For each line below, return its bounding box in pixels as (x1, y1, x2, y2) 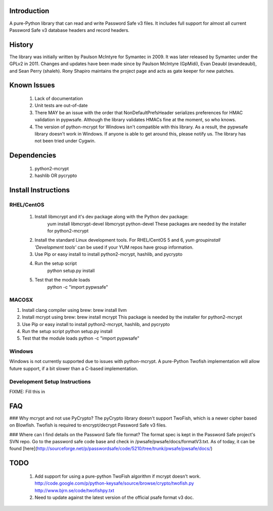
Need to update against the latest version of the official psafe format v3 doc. (34, 494, 194, 500)
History (9, 40, 34, 49)
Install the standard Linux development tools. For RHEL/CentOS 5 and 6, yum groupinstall (34, 237, 221, 243)
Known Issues (9, 81, 55, 89)
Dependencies (9, 151, 57, 160)
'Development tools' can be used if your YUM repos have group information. (34, 244, 194, 250)
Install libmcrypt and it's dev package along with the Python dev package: (34, 214, 189, 220)
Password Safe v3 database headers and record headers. (9, 27, 130, 33)
